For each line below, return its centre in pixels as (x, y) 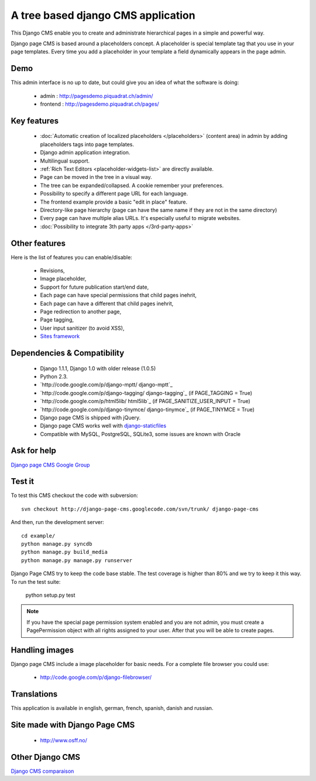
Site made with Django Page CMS (73, 725)
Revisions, (52, 271)
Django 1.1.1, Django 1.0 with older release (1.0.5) (98, 368)
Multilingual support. (65, 161)
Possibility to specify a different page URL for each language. (114, 194)
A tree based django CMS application (103, 15)
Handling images (42, 650)
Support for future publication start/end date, (95, 287)
